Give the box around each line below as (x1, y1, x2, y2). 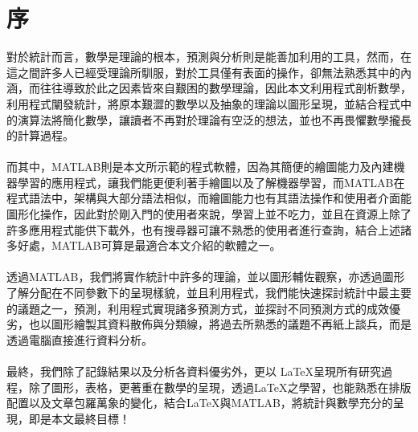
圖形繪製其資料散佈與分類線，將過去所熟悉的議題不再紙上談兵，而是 (51, 316, 412, 332)
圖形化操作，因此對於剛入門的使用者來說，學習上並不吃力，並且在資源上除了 (6, 206, 412, 222)
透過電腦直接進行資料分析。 (6, 331, 153, 348)
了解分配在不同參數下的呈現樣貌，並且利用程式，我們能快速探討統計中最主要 (6, 284, 412, 301)
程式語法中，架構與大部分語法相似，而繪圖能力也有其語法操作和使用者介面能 (6, 190, 412, 206)
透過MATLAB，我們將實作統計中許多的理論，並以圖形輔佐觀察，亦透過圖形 (6, 268, 405, 285)
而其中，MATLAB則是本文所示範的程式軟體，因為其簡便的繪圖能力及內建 (6, 158, 394, 175)
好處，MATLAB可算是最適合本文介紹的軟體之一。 (17, 237, 281, 254)
